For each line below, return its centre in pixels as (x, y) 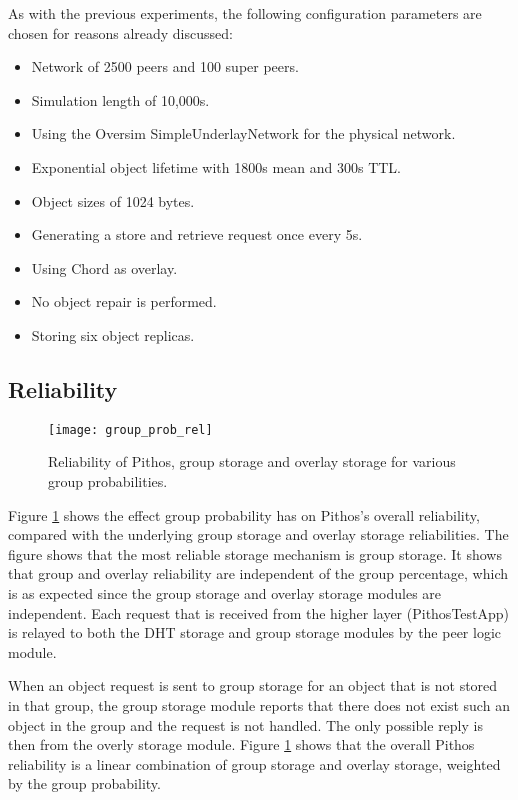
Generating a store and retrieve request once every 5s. (197, 234)
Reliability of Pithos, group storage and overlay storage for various (252, 461)
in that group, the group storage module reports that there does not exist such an (259, 704)
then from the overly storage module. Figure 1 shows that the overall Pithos (241, 744)
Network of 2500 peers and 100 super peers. (165, 66)
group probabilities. (108, 480)
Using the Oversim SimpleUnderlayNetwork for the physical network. (243, 133)
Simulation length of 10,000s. (120, 99)
